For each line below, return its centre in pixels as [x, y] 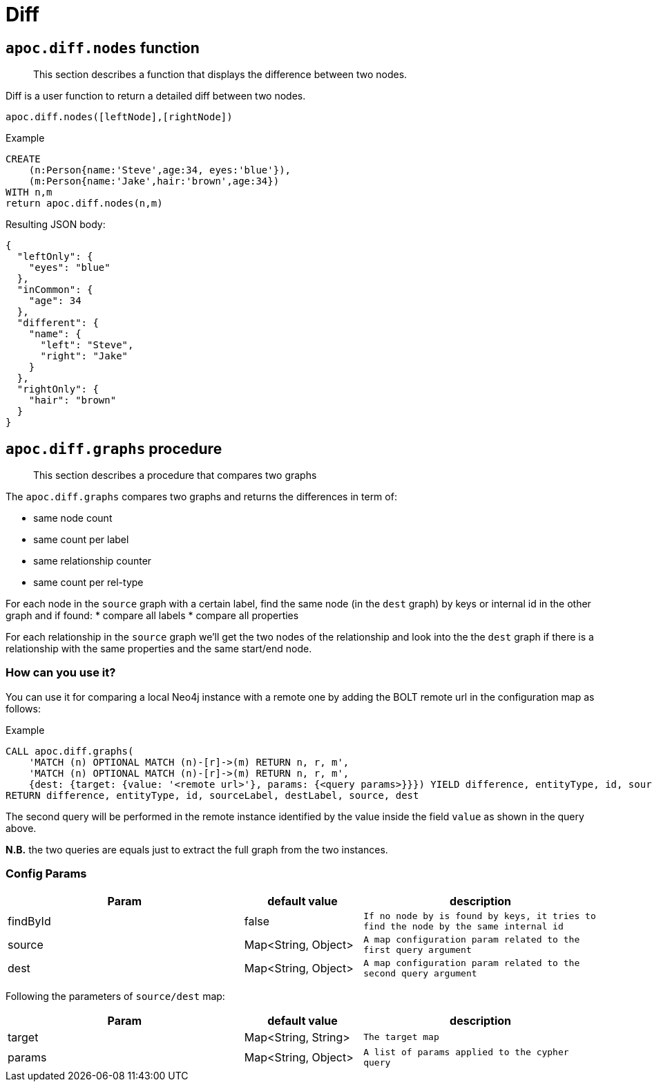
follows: [23, 708]
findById [29, 921]
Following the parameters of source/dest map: [115, 996]
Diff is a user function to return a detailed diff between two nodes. [156, 96]
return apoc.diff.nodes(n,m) [84, 204]
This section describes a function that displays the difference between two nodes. [220, 75]
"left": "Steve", [87, 345]
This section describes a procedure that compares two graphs [175, 475]
